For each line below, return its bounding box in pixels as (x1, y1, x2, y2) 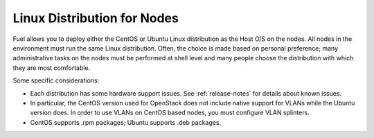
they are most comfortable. (12, 63, 91, 72)
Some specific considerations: (12, 76, 100, 85)
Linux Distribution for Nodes (12, 10, 179, 26)
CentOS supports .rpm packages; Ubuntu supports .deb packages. (30, 118, 222, 126)
